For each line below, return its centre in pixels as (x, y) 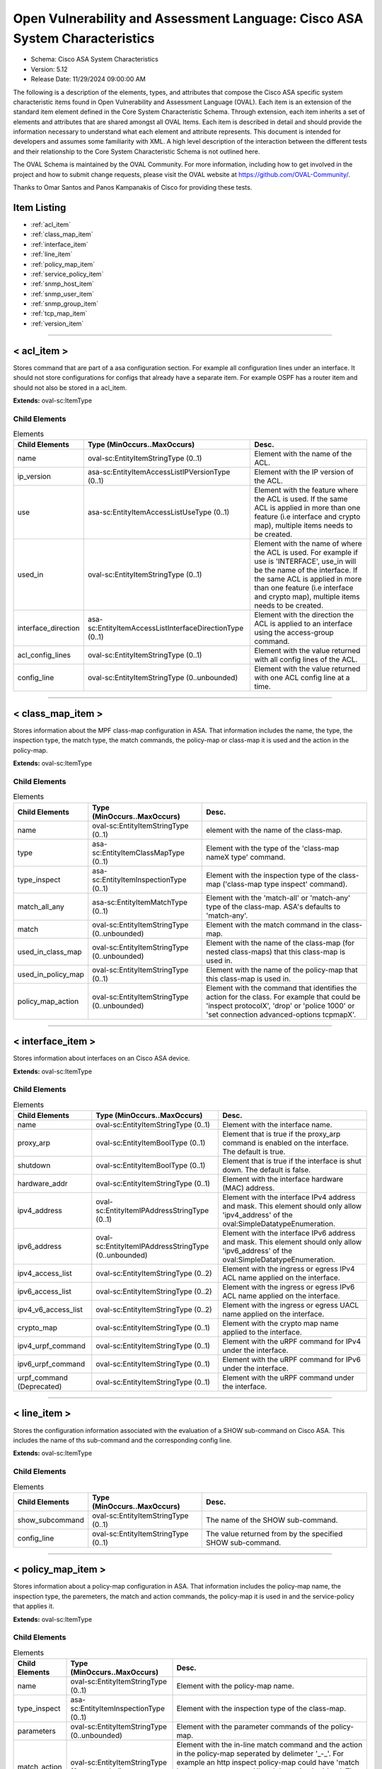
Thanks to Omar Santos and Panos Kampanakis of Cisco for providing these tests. (133, 188)
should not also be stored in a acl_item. (70, 387)
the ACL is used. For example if (306, 553)
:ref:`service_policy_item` (67, 274)
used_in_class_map (50, 952)
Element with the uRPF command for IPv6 (291, 1360)
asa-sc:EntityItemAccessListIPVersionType (159, 472)
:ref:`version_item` (57, 323)
